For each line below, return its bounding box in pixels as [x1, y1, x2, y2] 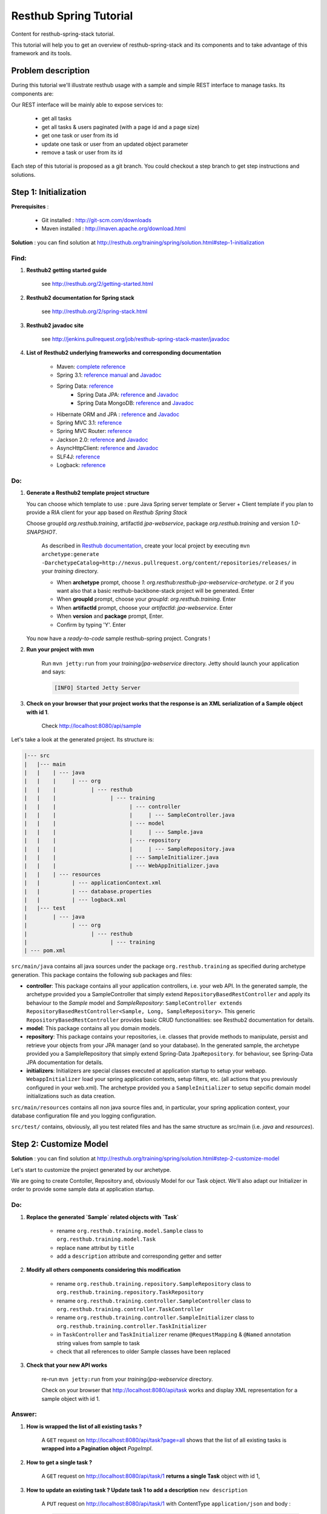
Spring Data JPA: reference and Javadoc [77, 391, 179, 398]
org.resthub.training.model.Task [56, 1236, 156, 1243]
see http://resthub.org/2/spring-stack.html [41, 308, 148, 315]
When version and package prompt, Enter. [56, 612, 163, 620]
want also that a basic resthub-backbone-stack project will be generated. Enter [56, 587, 255, 595]
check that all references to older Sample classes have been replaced [56, 1347, 231, 1355]
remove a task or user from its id [41, 148, 123, 156]
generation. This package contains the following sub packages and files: [11, 971, 193, 978]
